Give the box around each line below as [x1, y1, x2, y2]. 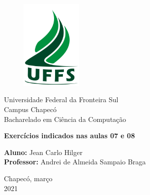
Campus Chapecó [4, 104, 57, 115]
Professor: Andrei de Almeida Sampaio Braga [4, 156, 146, 167]
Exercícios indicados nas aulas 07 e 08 [4, 130, 135, 141]
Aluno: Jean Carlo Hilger [4, 147, 83, 157]
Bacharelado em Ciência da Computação [4, 114, 126, 124]
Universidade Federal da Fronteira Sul [4, 94, 119, 105]
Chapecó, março [4, 173, 53, 183]
